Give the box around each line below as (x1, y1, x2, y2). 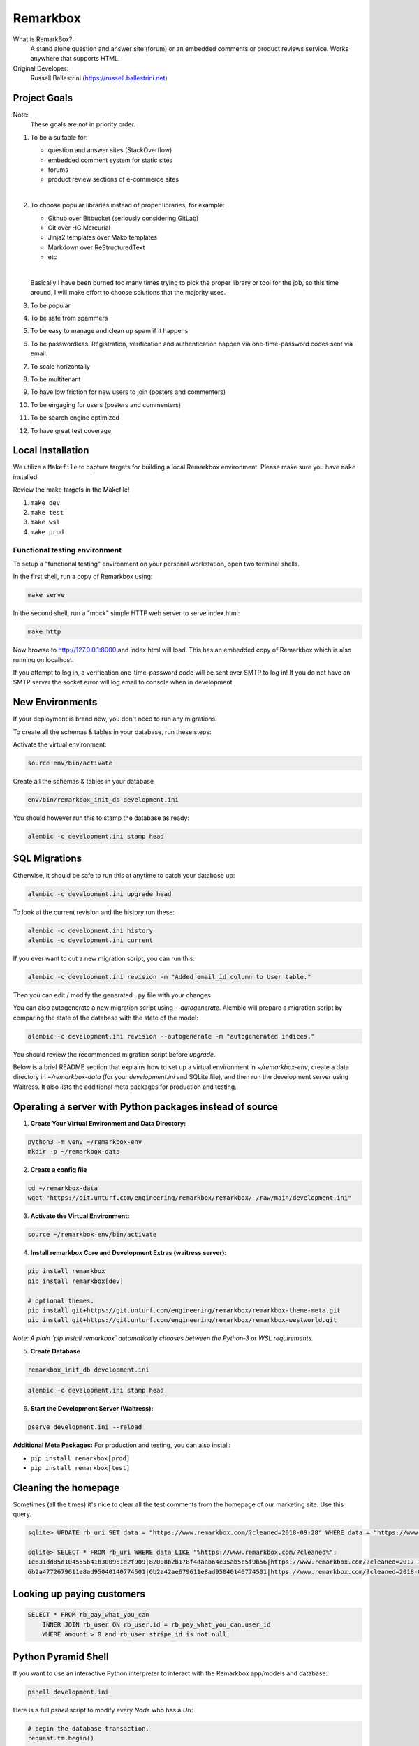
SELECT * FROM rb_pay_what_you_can (27, 1611, 149, 1619)
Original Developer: (13, 64, 69, 73)
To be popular (30, 301, 71, 309)
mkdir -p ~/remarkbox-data (27, 1147, 120, 1156)
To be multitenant (30, 375, 81, 383)
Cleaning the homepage (13, 1481, 120, 1494)
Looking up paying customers (13, 1588, 146, 1600)
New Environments (13, 696, 98, 708)
